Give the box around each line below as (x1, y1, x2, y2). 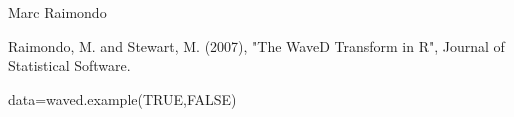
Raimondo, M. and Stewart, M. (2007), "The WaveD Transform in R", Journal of (8, 35, 505, 56)
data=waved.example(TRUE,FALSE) (8, 88, 237, 109)
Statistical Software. (8, 55, 131, 76)
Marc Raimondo (8, 2, 107, 22)
